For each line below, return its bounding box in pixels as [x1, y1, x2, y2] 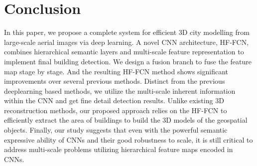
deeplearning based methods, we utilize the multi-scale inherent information [4, 85, 236, 96]
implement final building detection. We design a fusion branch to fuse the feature [4, 56, 252, 66]
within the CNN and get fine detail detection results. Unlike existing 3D [4, 95, 224, 106]
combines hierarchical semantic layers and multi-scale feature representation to [4, 46, 244, 57]
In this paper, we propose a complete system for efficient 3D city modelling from [4, 27, 250, 37]
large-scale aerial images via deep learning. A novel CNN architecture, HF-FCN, [4, 36, 249, 47]
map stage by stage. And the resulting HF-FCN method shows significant [4, 66, 229, 76]
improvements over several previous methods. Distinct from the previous [4, 76, 225, 86]
